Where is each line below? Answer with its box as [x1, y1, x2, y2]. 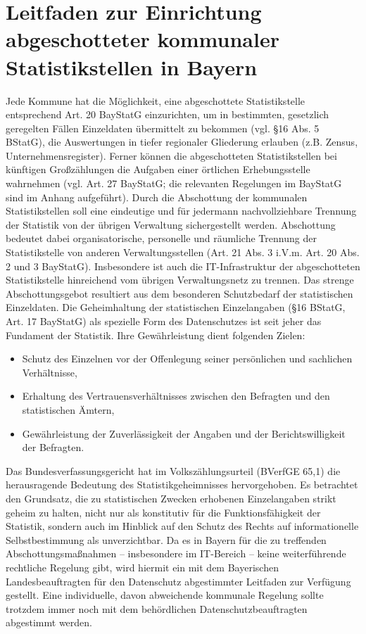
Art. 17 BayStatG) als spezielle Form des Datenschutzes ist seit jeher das [6, 314, 322, 328]
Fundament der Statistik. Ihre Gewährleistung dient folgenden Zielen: [6, 327, 305, 342]
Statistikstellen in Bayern [6, 52, 258, 81]
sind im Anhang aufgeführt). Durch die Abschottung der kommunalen [6, 189, 308, 204]
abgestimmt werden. [6, 615, 92, 630]
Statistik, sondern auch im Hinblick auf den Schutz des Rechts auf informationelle [6, 519, 359, 533]
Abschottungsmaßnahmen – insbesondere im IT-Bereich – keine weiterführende [6, 546, 346, 561]
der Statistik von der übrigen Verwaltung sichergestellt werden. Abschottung [6, 217, 336, 232]
